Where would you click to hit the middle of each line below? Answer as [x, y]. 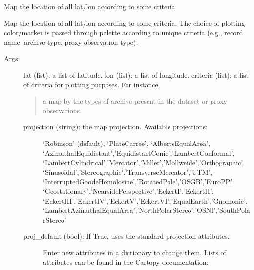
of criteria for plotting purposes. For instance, [92, 84]
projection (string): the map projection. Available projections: [116, 127]
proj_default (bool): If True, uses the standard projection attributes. [127, 236]
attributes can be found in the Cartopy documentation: [126, 262]
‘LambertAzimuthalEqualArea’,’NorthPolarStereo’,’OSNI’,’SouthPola [147, 210]
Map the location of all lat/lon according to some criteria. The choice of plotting [125, 23]
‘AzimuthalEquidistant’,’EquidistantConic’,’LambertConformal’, [139, 153]
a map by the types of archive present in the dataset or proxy [135, 101]
